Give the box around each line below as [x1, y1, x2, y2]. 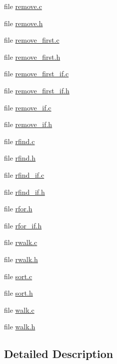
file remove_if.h [4, 119, 52, 130]
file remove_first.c [4, 35, 59, 45]
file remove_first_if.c [4, 68, 69, 79]
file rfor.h [4, 203, 32, 214]
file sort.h [4, 288, 33, 298]
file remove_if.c [4, 102, 51, 112]
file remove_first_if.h [4, 85, 69, 95]
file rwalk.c [4, 237, 37, 248]
